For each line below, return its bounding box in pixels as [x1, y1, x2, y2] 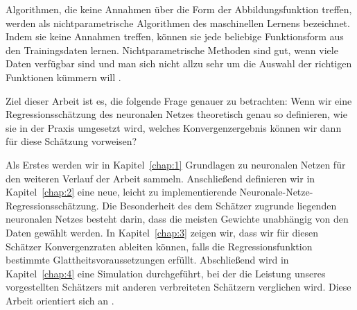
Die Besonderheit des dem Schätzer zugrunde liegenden [102, 198, 337, 212]
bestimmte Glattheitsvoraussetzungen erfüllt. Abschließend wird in [6, 252, 289, 267]
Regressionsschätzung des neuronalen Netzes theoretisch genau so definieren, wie [6, 107, 347, 121]
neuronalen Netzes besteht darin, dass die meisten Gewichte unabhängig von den [6, 212, 349, 226]
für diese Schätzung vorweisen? [6, 134, 137, 148]
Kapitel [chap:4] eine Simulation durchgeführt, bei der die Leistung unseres [6, 266, 326, 280]
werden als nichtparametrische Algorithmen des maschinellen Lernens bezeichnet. [6, 15, 350, 30]
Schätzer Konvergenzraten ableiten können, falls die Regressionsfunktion [6, 239, 313, 253]
